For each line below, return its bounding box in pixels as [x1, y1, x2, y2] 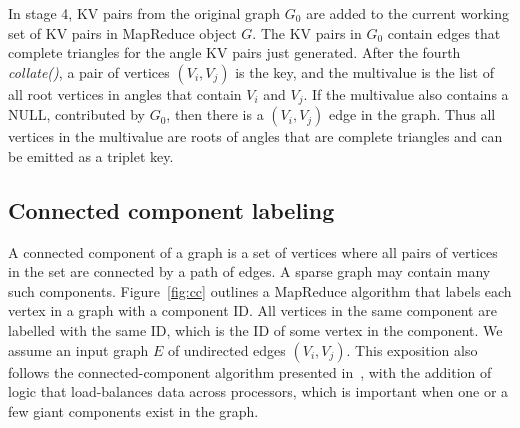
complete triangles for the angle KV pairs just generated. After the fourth [8, 42, 461, 63]
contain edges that [387, 22, 501, 43]
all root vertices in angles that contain [8, 83, 242, 104]
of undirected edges [167, 339, 286, 360]
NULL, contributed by [8, 104, 145, 125]
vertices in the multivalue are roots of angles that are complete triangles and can [8, 126, 503, 147]
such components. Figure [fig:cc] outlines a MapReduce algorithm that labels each [8, 280, 512, 301]
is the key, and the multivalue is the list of [235, 61, 495, 82]
